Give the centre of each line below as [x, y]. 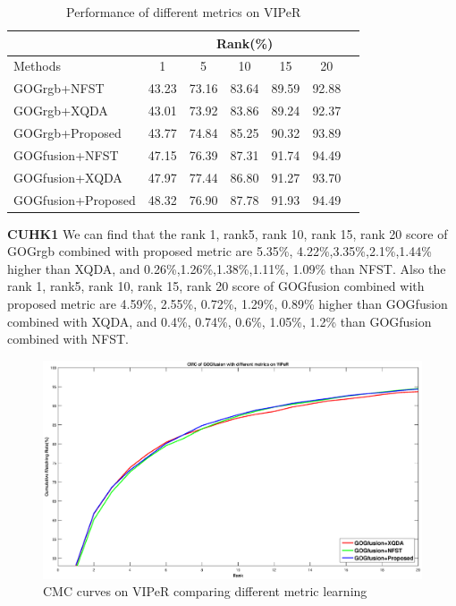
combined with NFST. [68, 339]
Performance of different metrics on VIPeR [184, 12]
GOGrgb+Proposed [68, 132]
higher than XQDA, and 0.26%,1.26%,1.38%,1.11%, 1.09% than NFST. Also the [227, 268]
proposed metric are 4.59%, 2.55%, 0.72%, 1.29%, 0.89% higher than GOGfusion [228, 303]
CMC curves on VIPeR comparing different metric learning [205, 591]
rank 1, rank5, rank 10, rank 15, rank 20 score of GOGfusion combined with [216, 286]
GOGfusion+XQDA [68, 177]
